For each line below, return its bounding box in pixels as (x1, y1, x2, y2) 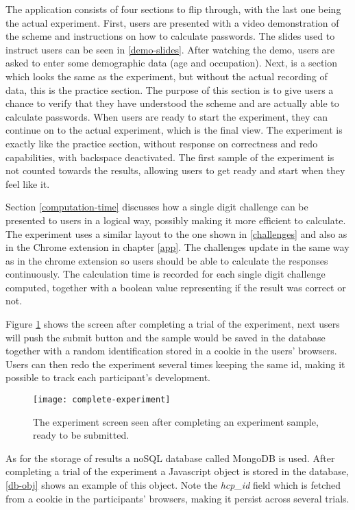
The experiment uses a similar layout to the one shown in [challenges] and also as (5, 226, 347, 241)
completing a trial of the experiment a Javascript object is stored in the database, (5, 464, 349, 478)
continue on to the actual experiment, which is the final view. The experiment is (5, 123, 343, 137)
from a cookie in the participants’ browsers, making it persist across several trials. (5, 491, 350, 505)
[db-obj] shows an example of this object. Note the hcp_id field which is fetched (5, 478, 341, 492)
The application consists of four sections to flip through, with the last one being (5, 2, 341, 16)
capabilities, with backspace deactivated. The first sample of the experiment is (5, 149, 334, 164)
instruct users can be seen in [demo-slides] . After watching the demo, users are (5, 42, 335, 56)
